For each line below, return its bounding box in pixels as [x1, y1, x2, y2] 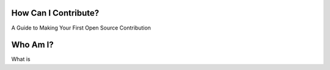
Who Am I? [11, 40, 54, 50]
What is [11, 56, 31, 63]
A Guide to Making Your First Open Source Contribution [11, 24, 151, 31]
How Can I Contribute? [11, 8, 100, 18]
